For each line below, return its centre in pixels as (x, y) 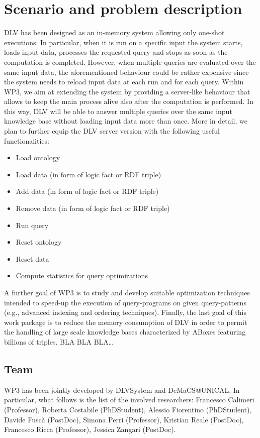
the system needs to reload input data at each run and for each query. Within (124, 82)
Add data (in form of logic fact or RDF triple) (87, 191)
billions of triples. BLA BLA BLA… (59, 341)
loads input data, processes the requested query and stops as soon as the (116, 52)
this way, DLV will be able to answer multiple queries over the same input (118, 111)
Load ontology (38, 157)
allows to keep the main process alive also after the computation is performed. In (129, 101)
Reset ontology (39, 242)
